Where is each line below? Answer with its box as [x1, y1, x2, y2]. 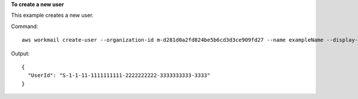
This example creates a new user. [11, 12, 94, 19]
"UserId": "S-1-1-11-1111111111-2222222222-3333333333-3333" [27, 72, 211, 79]
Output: [11, 49, 30, 57]
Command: [11, 23, 38, 30]
